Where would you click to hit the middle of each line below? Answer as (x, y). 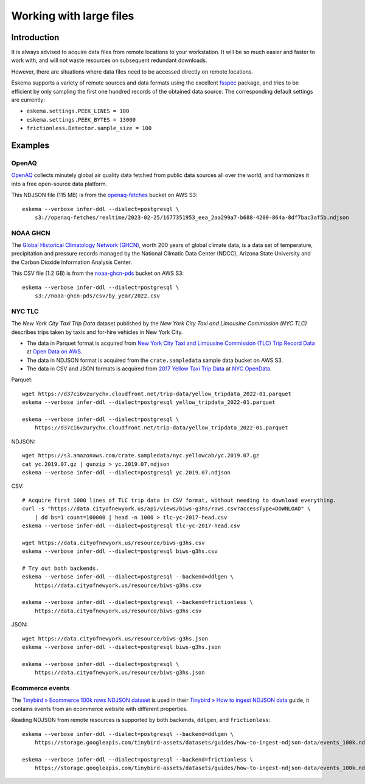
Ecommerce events (40, 688)
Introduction (35, 37)
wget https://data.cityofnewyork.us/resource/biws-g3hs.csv (113, 543)
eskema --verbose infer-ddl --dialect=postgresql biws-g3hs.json (122, 647)
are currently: (28, 100)
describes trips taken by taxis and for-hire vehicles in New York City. (97, 332)
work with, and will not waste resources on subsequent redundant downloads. (109, 60)
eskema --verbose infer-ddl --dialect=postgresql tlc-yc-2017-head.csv (131, 526)
